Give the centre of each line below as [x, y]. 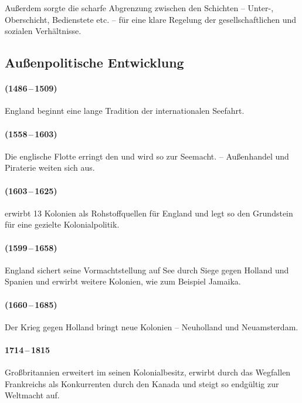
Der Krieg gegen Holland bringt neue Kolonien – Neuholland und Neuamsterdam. [152, 326]
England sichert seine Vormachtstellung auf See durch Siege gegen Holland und [147, 270]
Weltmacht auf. [32, 395]
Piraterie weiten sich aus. [50, 167]
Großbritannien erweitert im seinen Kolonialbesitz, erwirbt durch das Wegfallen [148, 372]
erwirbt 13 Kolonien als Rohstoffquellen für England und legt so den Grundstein [149, 213]
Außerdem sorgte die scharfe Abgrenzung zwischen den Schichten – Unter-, [139, 8]
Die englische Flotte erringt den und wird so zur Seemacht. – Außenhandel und [147, 156]
